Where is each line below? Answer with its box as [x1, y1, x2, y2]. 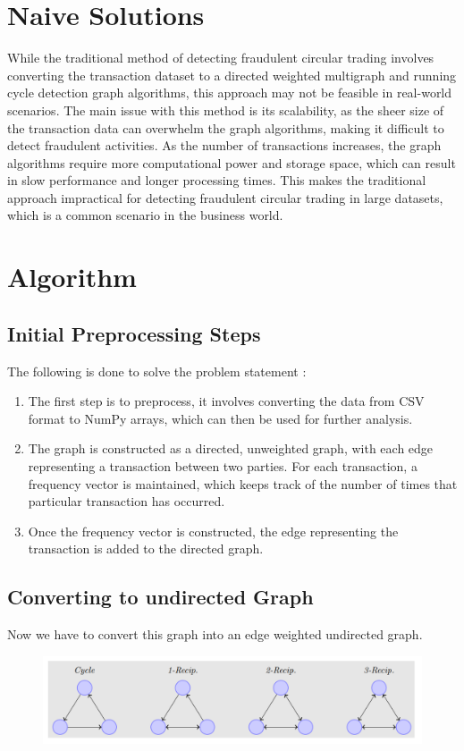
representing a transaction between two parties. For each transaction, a [28, 457, 418, 476]
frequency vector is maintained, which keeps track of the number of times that [28, 474, 458, 493]
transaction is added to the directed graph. [28, 539, 264, 558]
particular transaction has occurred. [28, 492, 225, 511]
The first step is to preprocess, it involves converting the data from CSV [28, 392, 425, 410]
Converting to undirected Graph [7, 583, 314, 611]
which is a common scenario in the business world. [7, 206, 283, 224]
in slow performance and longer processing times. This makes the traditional [7, 171, 426, 190]
